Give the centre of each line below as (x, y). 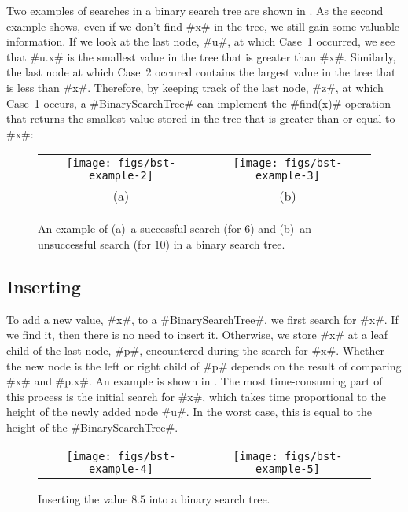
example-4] (121, 469)
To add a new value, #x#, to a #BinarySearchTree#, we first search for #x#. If (202, 319)
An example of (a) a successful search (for (140, 228)
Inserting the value (83, 499)
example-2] (121, 176)
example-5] (288, 469)
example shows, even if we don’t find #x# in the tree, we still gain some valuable (203, 26)
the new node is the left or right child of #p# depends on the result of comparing (204, 365)
